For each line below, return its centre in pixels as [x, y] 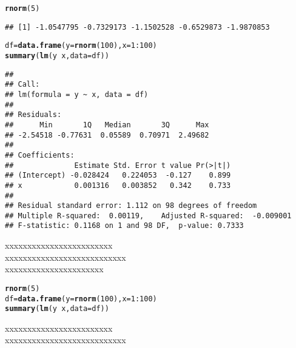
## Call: [22, 85]
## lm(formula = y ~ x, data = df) [77, 94]
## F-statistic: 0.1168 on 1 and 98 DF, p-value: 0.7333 [124, 226]
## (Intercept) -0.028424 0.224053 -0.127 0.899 [118, 176]
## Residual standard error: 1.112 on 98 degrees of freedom [131, 206]
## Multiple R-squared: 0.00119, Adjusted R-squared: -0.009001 [148, 216]
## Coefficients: [40, 155]
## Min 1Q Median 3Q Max [107, 125]
